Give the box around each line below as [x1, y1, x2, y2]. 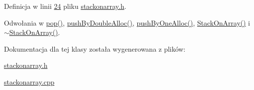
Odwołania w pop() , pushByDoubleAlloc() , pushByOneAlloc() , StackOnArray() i [4, 17, 251, 28]
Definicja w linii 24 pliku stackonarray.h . [4, 1, 127, 11]
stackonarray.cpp [4, 76, 55, 87]
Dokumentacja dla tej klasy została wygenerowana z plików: [4, 43, 186, 54]
